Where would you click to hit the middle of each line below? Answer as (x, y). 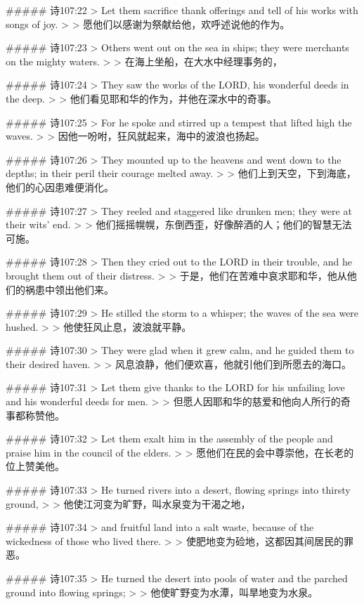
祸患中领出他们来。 (69, 289)
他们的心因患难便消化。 (60, 186)
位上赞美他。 (35, 466)
